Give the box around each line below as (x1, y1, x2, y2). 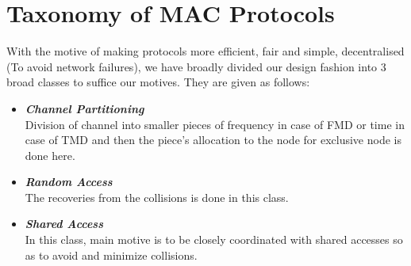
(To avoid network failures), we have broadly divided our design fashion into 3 (6, 58, 386, 74)
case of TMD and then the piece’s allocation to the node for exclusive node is (25, 131, 401, 148)
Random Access (25, 173, 113, 190)
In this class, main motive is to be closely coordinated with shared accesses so (25, 231, 403, 248)
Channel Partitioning (25, 100, 144, 116)
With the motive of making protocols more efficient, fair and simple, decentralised (6, 43, 405, 59)
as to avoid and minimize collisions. (25, 246, 198, 263)
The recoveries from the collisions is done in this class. (25, 188, 289, 205)
